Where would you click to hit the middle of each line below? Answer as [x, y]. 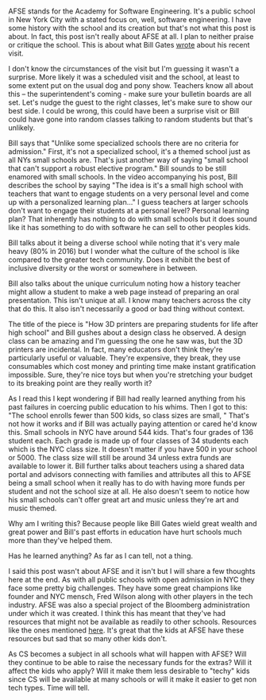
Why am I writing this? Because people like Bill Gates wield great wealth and [133, 524]
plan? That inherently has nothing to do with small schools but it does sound [133, 219]
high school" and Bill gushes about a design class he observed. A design [127, 333]
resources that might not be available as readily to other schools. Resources [132, 622]
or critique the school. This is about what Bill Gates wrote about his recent [129, 45]
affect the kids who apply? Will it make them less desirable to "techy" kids [129, 671]
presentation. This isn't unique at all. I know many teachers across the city [130, 301]
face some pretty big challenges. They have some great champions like [125, 588]
